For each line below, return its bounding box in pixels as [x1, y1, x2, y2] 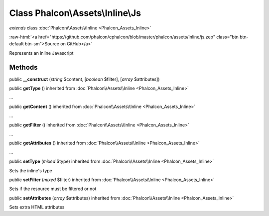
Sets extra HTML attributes [9, 204, 65, 210]
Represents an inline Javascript [9, 50, 74, 56]
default [9, 41, 24, 47]
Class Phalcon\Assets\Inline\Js [9, 7, 141, 18]
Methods [9, 63, 38, 72]
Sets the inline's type [9, 167, 52, 174]
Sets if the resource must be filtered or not [9, 186, 97, 192]
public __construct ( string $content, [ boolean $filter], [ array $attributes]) [9, 76, 160, 82]
